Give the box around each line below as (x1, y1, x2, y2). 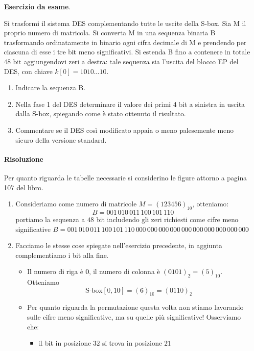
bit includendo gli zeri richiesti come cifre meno (96, 214, 239, 224)
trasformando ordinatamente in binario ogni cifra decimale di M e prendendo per (4, 37, 247, 47)
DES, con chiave (4, 66, 53, 76)
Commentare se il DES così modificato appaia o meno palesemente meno (15, 125, 234, 135)
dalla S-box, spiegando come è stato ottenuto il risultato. (15, 108, 186, 119)
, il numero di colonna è (89, 266, 160, 276)
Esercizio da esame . (4, 1, 70, 11)
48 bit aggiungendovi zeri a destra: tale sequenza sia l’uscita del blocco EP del (4, 56, 239, 66)
